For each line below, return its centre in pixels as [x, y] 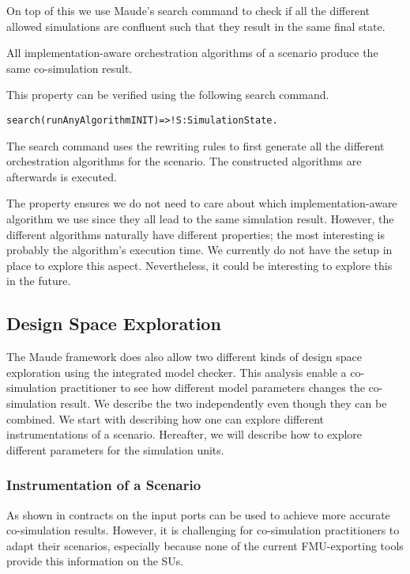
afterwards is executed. [62, 176]
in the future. [39, 281]
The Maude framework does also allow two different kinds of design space [184, 357]
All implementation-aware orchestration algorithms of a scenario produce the [192, 53]
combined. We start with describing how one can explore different [166, 418]
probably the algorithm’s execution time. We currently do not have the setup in [199, 250]
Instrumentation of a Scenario [104, 485]
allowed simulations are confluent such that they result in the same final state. [196, 26]
